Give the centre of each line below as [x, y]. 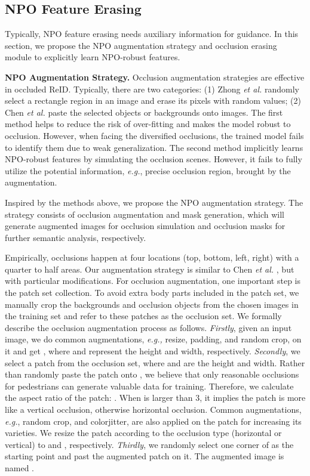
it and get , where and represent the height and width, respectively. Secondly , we [153, 351]
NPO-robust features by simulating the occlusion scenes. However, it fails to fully [154, 159]
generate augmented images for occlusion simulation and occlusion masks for [145, 226]
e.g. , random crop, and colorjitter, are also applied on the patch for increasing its [153, 421]
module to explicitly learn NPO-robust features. [93, 57]
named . [19, 467]
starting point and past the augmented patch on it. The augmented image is [145, 456]
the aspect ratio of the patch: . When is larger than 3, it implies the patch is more [155, 398]
